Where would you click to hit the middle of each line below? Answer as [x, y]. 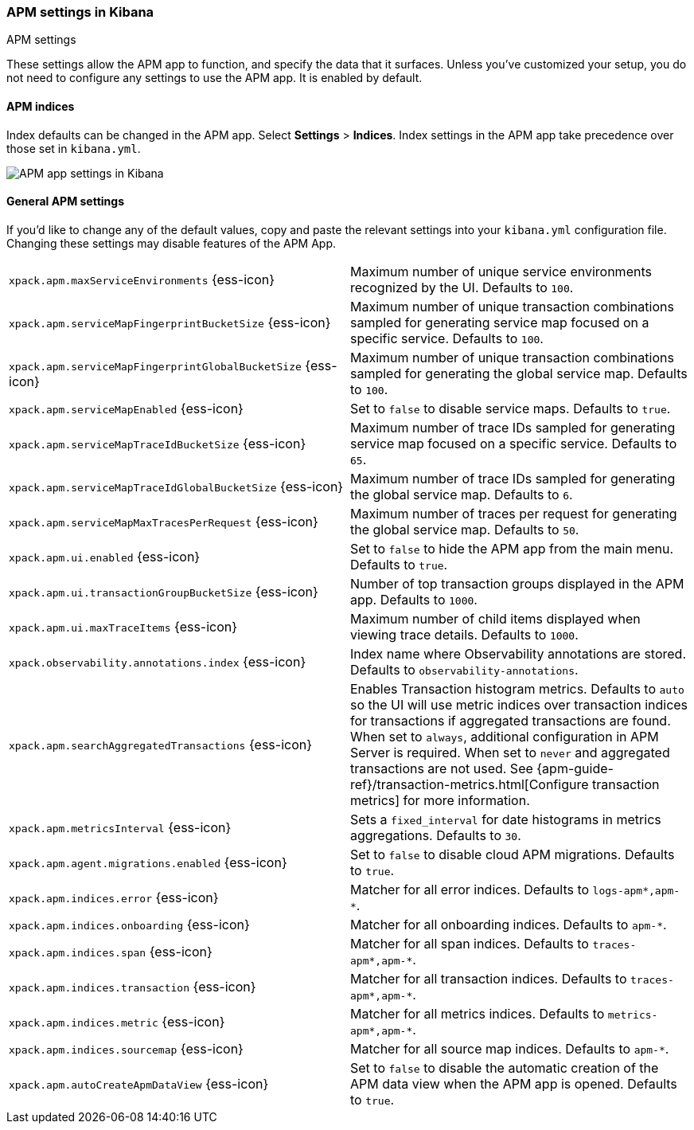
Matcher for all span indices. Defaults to [470, 943]
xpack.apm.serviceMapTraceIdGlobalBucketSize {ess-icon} [176, 486]
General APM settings [66, 201]
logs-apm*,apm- [636, 890]
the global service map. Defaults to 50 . [465, 529]
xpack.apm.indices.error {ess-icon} [114, 897]
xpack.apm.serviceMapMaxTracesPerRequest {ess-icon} [164, 521]
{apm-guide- [575, 768]
